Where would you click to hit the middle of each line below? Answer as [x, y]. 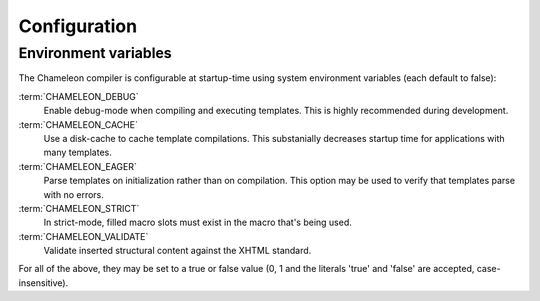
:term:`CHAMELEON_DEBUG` [78, 96]
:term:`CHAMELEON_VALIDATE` [83, 236]
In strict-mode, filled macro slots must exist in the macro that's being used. [197, 222]
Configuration [78, 26]
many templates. [77, 152]
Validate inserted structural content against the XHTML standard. [177, 251]
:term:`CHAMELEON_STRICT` [79, 208]
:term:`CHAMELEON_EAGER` [77, 166]
